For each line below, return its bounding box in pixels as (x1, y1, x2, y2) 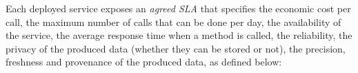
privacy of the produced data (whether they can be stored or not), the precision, (6, 41, 346, 55)
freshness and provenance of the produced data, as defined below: (6, 55, 282, 69)
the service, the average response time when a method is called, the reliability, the (6, 28, 352, 42)
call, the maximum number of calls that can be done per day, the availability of (6, 14, 341, 29)
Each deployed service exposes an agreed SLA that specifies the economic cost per (6, 1, 351, 15)
